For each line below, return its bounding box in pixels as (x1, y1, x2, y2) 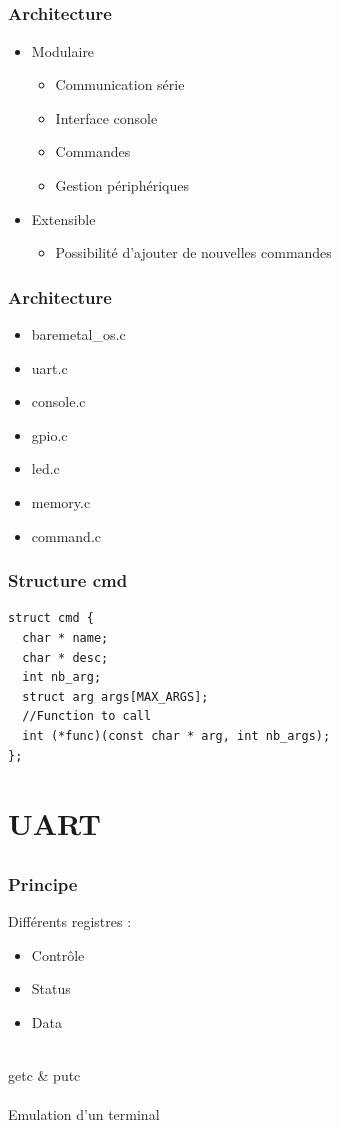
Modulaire (31, 40, 95, 61)
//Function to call (22, 709, 152, 724)
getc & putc (8, 1065, 81, 1086)
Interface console (55, 107, 158, 128)
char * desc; (22, 650, 109, 665)
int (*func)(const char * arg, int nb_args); (22, 729, 331, 743)
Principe (8, 871, 78, 896)
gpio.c (31, 424, 68, 445)
